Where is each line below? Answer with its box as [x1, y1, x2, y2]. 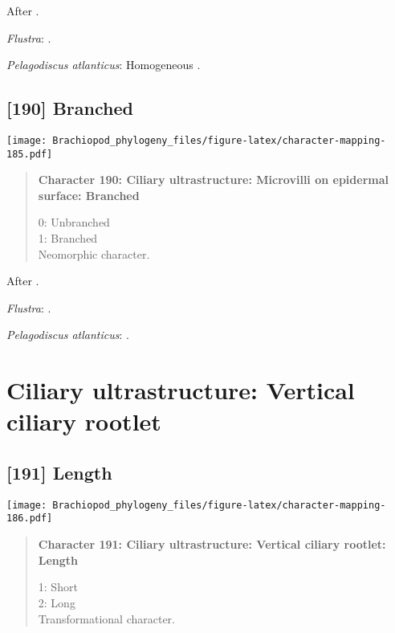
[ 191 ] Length [6, 460, 112, 484]
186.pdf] [6, 513, 53, 525]
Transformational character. [38, 610, 175, 627]
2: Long [38, 594, 75, 611]
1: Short [38, 578, 78, 595]
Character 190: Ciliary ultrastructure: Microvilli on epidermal [38, 171, 389, 188]
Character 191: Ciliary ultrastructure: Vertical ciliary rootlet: [38, 536, 386, 553]
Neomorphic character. [38, 245, 150, 262]
